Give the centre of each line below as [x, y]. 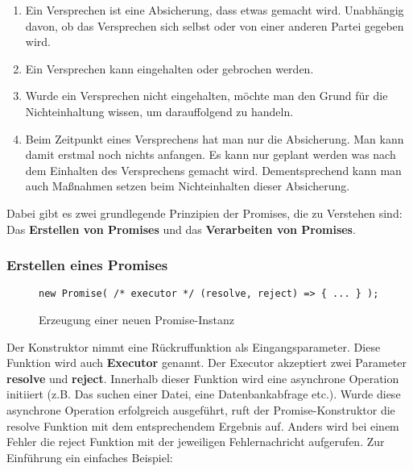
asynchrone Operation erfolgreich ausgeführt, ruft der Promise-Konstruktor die [201, 409]
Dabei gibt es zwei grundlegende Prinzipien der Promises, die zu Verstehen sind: [204, 213]
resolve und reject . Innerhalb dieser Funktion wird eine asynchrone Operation [203, 378]
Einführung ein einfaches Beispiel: [90, 457]
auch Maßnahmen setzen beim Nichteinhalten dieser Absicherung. [188, 186]
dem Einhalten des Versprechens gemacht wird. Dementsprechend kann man [213, 170]
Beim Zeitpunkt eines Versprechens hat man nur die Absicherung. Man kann [215, 138]
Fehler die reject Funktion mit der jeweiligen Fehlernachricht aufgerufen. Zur [196, 442]
